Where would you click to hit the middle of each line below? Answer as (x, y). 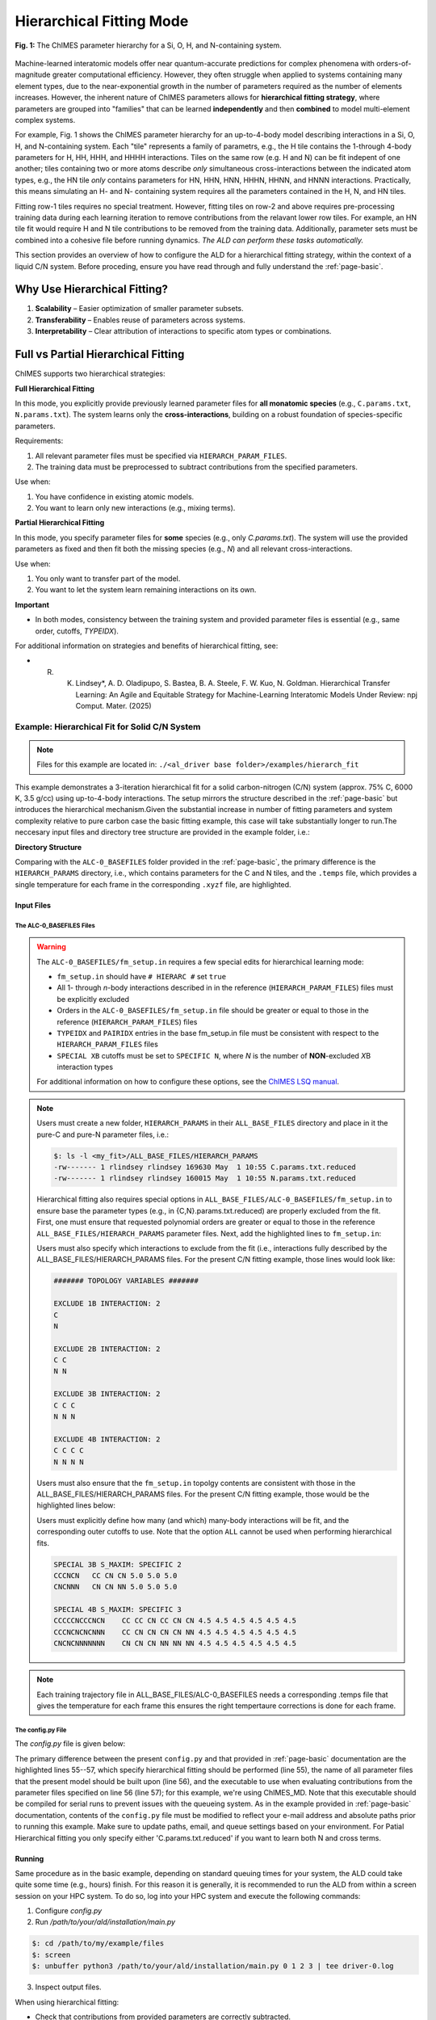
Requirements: (39, 441)
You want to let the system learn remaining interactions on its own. (146, 590)
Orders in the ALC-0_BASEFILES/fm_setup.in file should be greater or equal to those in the (213, 1011)
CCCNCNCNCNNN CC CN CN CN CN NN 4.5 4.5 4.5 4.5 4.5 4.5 (175, 1632)
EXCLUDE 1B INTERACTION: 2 (107, 1304)
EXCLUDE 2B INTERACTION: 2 (107, 1349)
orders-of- (394, 63)
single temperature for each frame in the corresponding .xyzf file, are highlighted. (153, 884)
